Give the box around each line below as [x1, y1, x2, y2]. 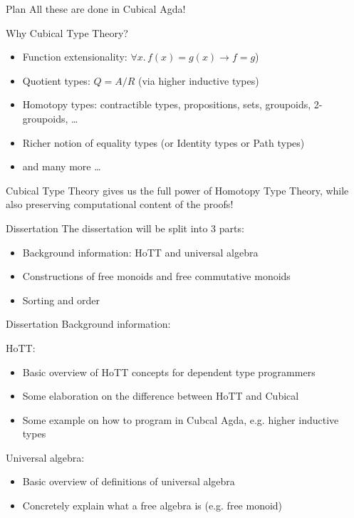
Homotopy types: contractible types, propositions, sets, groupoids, [22, 97, 311, 112]
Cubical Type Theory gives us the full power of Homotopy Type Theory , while [6, 182, 349, 197]
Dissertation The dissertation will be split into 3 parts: [6, 220, 244, 235]
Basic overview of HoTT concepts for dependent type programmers [22, 364, 316, 379]
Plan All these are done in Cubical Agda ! [6, 1, 186, 16]
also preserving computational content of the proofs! [6, 197, 234, 212]
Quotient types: [22, 73, 90, 88]
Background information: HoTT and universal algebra [22, 244, 259, 259]
